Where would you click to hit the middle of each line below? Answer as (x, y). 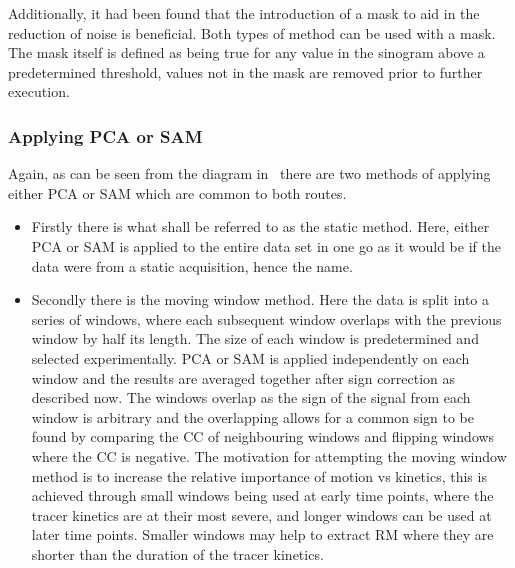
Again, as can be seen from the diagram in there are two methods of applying (249, 173)
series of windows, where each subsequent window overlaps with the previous (266, 318)
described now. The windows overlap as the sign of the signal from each (251, 397)
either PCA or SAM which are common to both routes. (177, 192)
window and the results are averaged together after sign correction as (243, 377)
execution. (39, 91)
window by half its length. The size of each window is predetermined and (255, 338)
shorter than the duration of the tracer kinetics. (177, 553)
